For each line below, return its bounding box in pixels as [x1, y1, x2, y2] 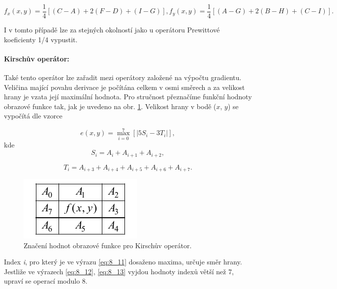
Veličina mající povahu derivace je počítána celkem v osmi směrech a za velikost [4, 82, 245, 92]
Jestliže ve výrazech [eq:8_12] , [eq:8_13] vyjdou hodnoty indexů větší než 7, [4, 266, 234, 276]
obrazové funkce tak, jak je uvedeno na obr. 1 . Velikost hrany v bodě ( [4, 101, 216, 111]
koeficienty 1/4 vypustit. [4, 34, 78, 44]
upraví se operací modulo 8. [4, 276, 88, 286]
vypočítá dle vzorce [4, 111, 62, 121]
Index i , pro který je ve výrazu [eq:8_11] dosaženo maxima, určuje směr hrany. [4, 257, 242, 267]
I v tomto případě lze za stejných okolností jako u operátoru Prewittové [4, 25, 220, 35]
